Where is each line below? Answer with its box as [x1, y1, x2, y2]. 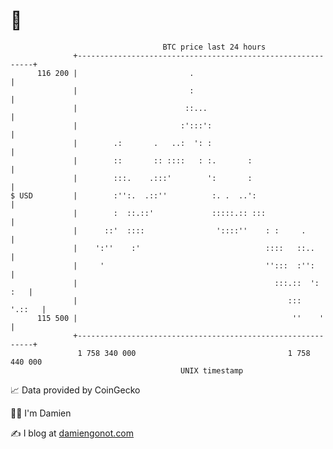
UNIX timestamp [180, 365, 244, 376]
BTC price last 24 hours [162, 42, 267, 52]
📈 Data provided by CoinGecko [10, 384, 141, 396]
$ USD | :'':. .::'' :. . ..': [10, 190, 257, 201]
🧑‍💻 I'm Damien [10, 407, 72, 419]
